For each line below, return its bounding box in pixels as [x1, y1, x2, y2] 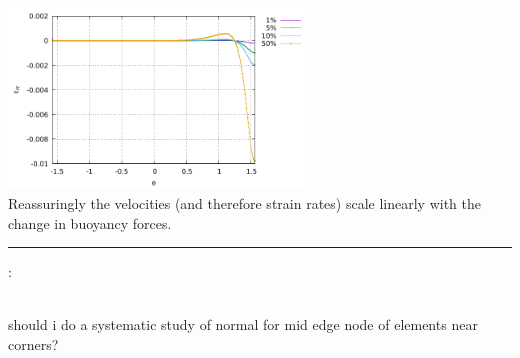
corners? [8, 333, 59, 354]
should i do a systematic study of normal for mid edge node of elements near [8, 314, 478, 335]
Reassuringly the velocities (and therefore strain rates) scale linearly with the [8, 193, 481, 213]
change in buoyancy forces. [8, 212, 172, 233]
